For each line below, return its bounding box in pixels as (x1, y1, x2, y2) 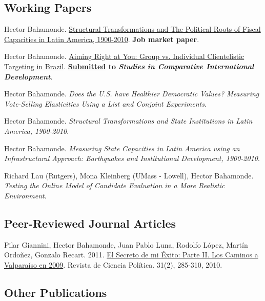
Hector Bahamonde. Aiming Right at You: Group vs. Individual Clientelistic (4, 51, 244, 62)
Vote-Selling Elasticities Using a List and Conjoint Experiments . (4, 98, 207, 109)
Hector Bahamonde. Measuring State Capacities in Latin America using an (4, 143, 240, 153)
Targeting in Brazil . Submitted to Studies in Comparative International (4, 61, 254, 71)
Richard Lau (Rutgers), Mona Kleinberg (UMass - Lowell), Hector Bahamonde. (4, 170, 254, 180)
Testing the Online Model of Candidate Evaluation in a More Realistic (4, 180, 225, 191)
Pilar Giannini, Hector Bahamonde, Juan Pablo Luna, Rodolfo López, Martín (4, 239, 248, 250)
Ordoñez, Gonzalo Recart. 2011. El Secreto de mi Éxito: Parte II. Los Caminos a (4, 249, 258, 260)
